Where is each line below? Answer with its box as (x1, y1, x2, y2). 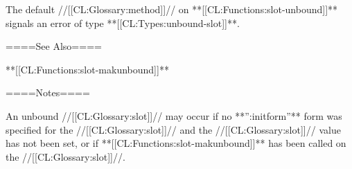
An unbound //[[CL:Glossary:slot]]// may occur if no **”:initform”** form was (6, 108, 342, 123)
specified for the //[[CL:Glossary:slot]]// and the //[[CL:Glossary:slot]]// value (6, 122, 341, 136)
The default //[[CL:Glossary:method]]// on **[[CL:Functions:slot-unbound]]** (6, 2, 338, 16)
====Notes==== (6, 85, 90, 100)
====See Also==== (6, 39, 102, 53)
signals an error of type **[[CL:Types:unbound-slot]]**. (6, 15, 240, 30)
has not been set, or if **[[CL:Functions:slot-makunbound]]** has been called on (6, 136, 346, 150)
